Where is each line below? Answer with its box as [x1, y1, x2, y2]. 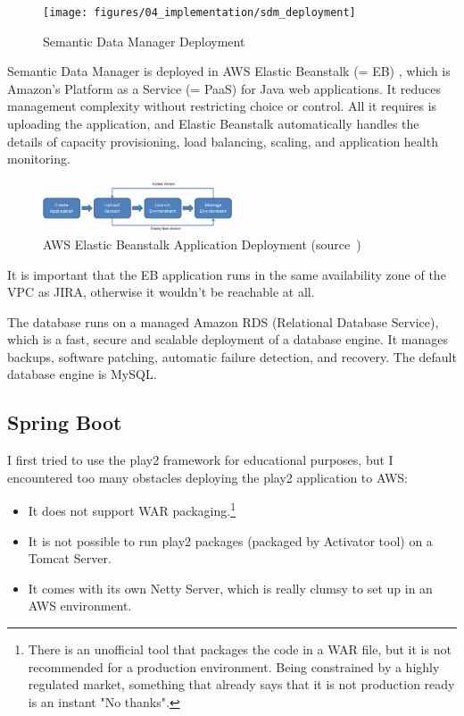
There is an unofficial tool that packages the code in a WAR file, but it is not [28, 640, 452, 659]
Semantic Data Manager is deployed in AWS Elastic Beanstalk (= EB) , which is [7, 62, 451, 80]
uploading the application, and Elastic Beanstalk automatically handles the [7, 114, 419, 133]
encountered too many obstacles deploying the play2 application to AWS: [7, 468, 408, 486]
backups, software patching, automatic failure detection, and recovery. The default [7, 347, 457, 366]
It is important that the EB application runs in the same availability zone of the [7, 265, 446, 283]
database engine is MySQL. [7, 365, 157, 383]
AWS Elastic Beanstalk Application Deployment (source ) [43, 234, 361, 253]
